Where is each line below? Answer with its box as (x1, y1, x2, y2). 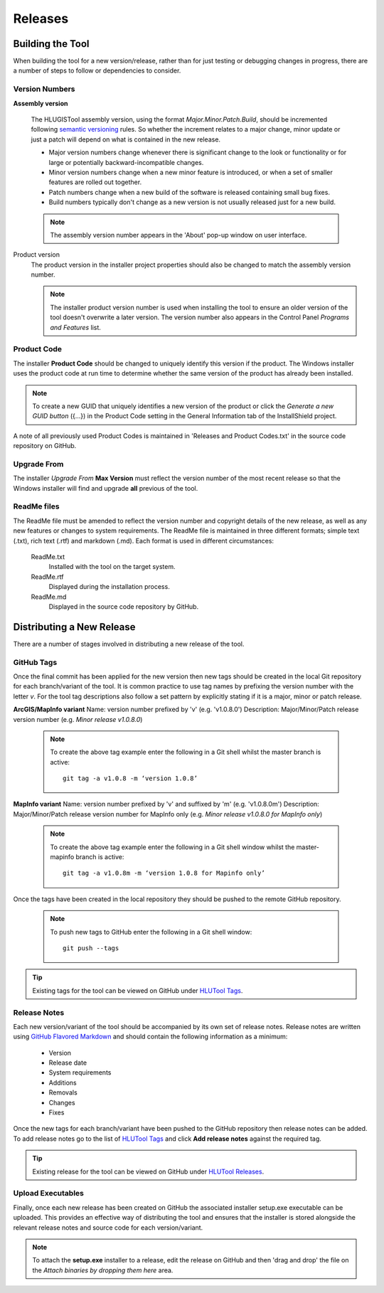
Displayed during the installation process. (48, 582, 170, 591)
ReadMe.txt (31, 552, 65, 561)
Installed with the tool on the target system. (48, 563, 176, 571)
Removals (48, 1088, 78, 1097)
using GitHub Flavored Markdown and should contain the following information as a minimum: (13, 1032, 288, 1041)
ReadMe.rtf (31, 573, 64, 581)
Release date (48, 1058, 87, 1067)
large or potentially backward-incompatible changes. (48, 158, 204, 166)
